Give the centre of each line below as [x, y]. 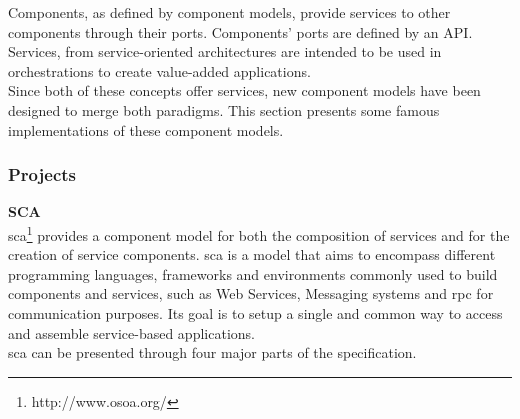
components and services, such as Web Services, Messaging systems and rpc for [251, 293]
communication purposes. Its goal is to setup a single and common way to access [255, 313]
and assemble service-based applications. [131, 332]
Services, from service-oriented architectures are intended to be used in [225, 51]
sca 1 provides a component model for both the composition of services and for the [259, 233]
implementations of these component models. [146, 129]
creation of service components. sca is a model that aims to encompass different [252, 254]
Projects [42, 174]
